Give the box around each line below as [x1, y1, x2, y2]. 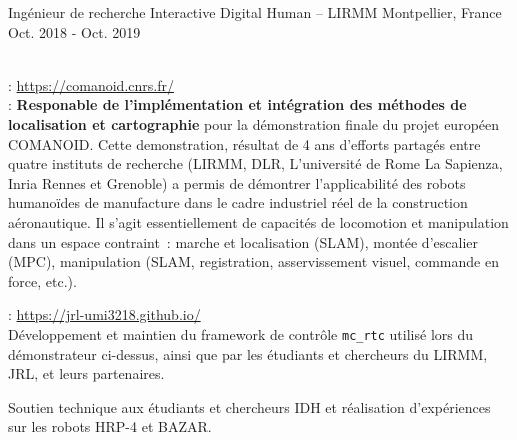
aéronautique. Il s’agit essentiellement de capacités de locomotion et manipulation [8, 211, 509, 232]
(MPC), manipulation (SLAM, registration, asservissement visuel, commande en [8, 251, 499, 272]
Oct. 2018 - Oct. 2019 [8, 21, 141, 42]
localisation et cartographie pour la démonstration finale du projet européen [8, 113, 500, 134]
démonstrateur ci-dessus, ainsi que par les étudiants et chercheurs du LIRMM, [8, 343, 488, 364]
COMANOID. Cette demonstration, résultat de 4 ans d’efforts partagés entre [8, 133, 481, 154]
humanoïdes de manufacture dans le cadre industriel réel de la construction [8, 192, 468, 213]
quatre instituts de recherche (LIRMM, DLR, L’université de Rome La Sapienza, [8, 153, 503, 174]
